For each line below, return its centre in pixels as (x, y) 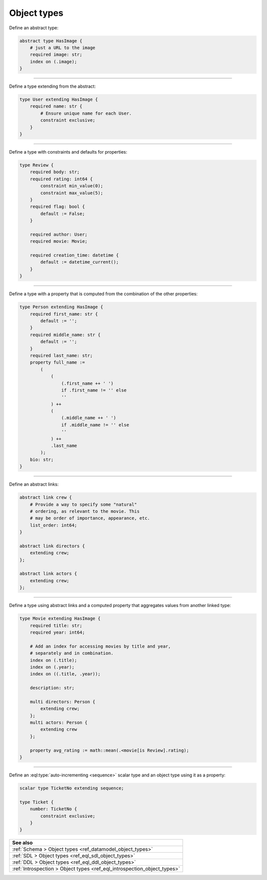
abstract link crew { (46, 497)
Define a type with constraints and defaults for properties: (68, 152)
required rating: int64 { (61, 179)
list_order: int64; (54, 525)
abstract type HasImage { (51, 41)
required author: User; (59, 234)
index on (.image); (54, 61)
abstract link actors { (48, 574)
